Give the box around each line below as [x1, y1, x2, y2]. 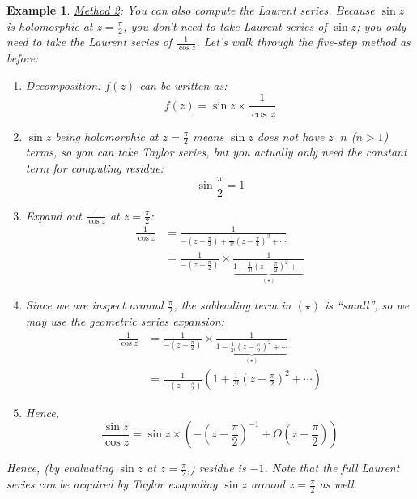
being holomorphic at [55, 127, 159, 144]
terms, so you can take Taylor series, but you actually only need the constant [25, 143, 407, 160]
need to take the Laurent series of [6, 33, 172, 50]
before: [6, 49, 39, 66]
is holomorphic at [6, 17, 93, 34]
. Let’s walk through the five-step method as [196, 33, 411, 50]
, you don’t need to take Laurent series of [123, 17, 327, 34]
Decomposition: [25, 76, 101, 93]
